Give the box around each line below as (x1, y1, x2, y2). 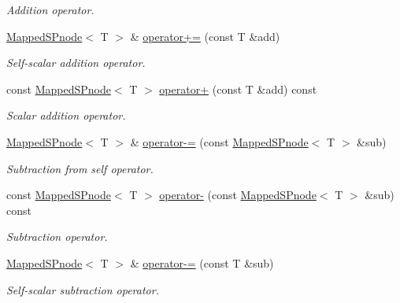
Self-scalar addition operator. (6, 54, 146, 71)
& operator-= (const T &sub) (130, 254, 274, 271)
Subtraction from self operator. (6, 160, 154, 176)
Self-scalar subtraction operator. (6, 281, 159, 297)
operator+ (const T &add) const (159, 80, 317, 97)
